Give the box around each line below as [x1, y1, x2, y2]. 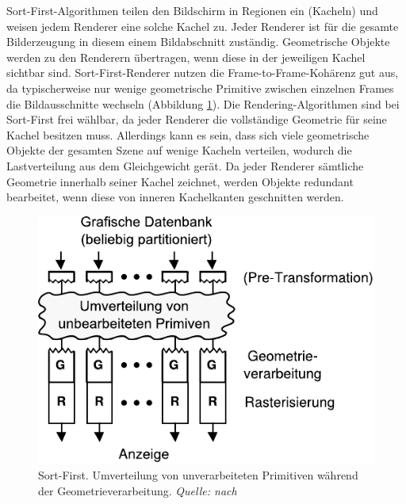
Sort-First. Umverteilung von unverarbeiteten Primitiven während [38, 467, 358, 483]
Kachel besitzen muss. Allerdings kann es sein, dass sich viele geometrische [6, 126, 370, 143]
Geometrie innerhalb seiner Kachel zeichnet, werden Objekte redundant [6, 173, 354, 189]
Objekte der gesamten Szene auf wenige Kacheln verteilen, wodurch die [6, 142, 352, 158]
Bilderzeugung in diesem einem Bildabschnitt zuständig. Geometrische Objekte [6, 33, 390, 50]
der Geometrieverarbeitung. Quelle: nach [38, 482, 237, 498]
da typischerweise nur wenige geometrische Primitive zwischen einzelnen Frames [6, 79, 394, 96]
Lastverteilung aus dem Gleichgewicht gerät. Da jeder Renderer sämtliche [6, 157, 364, 174]
